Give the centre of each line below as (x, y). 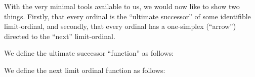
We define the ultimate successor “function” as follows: (89, 53)
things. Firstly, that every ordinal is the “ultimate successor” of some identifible (127, 16)
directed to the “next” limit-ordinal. (60, 36)
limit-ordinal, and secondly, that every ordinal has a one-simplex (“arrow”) (120, 26)
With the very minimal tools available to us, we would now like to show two (122, 6)
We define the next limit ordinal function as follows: (85, 70)
